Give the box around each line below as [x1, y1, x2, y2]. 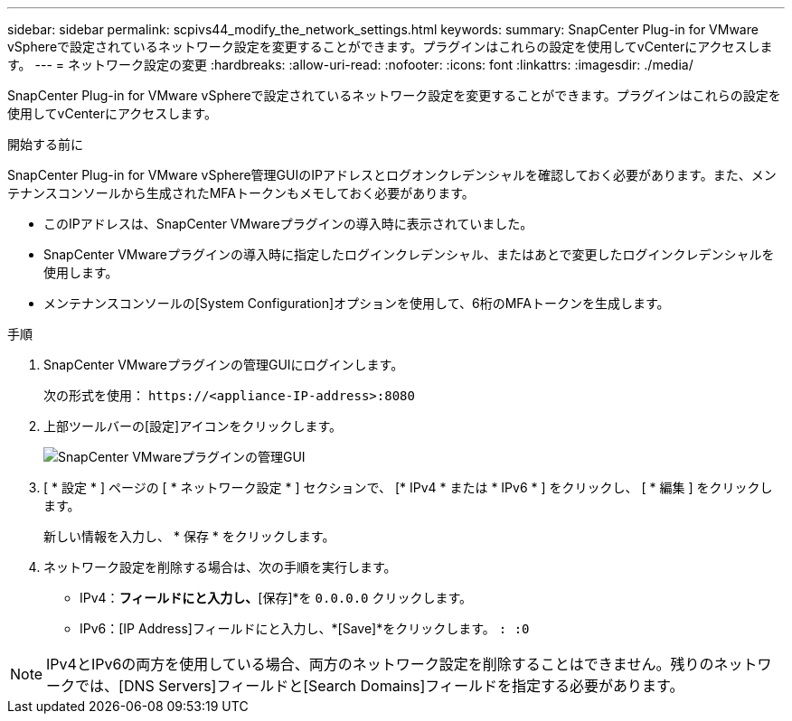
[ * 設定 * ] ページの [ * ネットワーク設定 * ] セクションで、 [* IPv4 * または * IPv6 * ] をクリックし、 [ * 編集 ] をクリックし [43, 480, 773, 495]
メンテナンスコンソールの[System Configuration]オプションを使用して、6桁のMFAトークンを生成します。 [43, 295, 670, 311]
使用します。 [43, 265, 118, 280]
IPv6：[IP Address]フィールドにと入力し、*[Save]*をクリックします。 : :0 [80, 621, 530, 636]
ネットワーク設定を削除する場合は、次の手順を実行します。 [43, 559, 397, 575]
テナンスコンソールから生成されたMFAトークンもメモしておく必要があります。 [7, 185, 475, 201]
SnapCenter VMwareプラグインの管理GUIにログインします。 [43, 357, 404, 372]
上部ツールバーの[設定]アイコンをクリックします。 [43, 418, 343, 434]
